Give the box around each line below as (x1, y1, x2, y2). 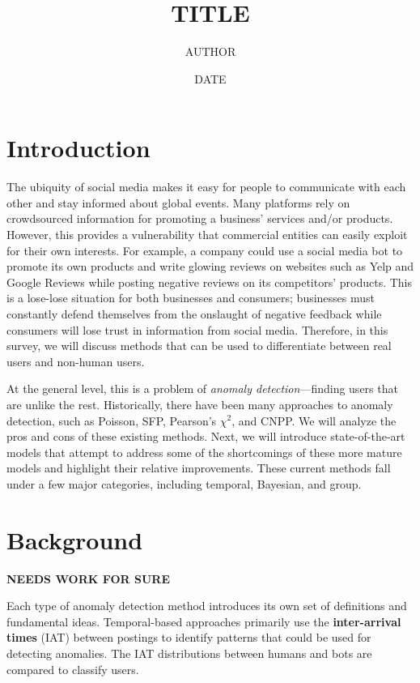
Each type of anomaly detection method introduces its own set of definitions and (6, 597, 407, 614)
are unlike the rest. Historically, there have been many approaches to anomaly (6, 395, 393, 412)
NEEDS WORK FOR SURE (6, 570, 171, 587)
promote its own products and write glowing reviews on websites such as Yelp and (6, 258, 414, 275)
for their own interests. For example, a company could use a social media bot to (6, 241, 403, 258)
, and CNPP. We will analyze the (231, 412, 397, 429)
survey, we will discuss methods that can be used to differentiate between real (6, 337, 392, 354)
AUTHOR (185, 43, 236, 60)
